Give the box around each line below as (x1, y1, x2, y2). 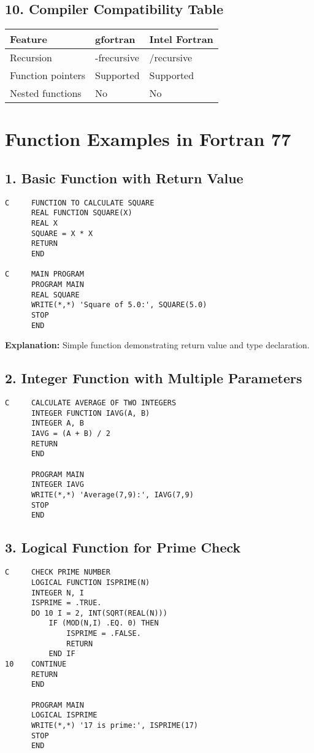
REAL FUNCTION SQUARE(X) (31, 208, 132, 218)
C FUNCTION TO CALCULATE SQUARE (5, 198, 155, 207)
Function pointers (10, 68, 86, 83)
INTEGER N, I (31, 588, 84, 597)
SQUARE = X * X (31, 229, 93, 238)
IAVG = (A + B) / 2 (31, 429, 110, 438)
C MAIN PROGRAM (5, 270, 84, 279)
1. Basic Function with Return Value (5, 168, 243, 187)
